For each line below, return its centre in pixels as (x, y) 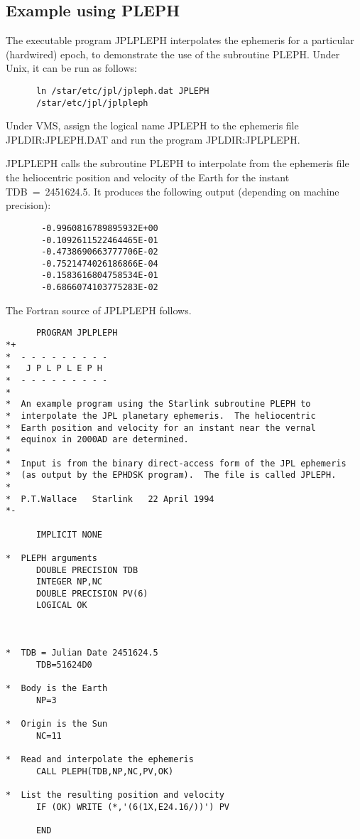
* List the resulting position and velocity (115, 795)
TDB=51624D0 (64, 664)
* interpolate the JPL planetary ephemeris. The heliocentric (161, 416)
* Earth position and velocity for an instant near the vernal (161, 428)
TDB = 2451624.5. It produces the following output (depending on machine (173, 191)
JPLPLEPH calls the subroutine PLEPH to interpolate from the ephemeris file (178, 163)
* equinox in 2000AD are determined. (97, 440)
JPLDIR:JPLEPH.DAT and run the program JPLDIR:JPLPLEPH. (153, 139)
